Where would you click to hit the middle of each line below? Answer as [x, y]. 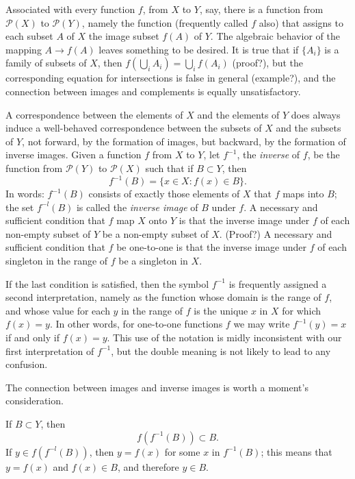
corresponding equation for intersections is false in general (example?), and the [171, 78]
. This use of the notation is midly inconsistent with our [224, 337]
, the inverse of [268, 155]
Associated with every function [70, 9]
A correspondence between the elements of [94, 114]
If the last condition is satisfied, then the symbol [107, 283]
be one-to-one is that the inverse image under [212, 247]
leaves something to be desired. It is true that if [199, 49]
